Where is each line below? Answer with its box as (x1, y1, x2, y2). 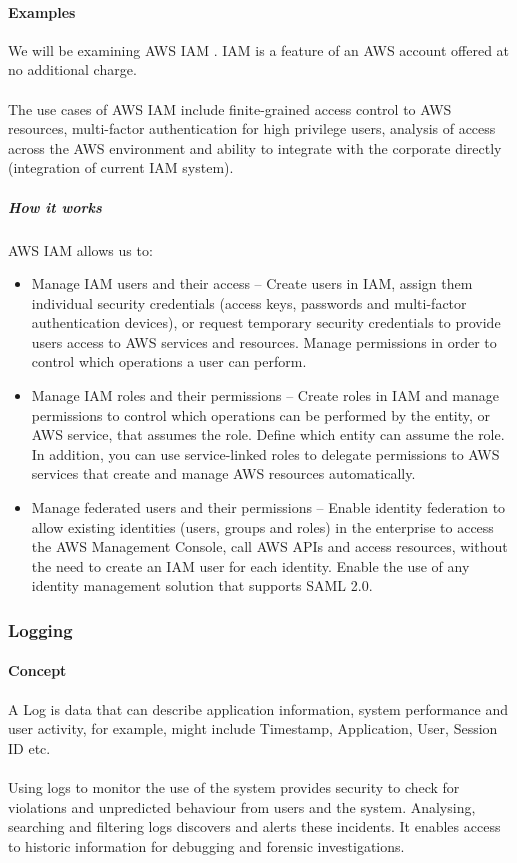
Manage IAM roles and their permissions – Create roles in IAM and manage (31, 385, 500, 406)
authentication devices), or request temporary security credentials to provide (31, 312, 501, 333)
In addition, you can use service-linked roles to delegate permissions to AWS (31, 443, 500, 464)
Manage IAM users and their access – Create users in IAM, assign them (31, 273, 473, 294)
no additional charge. (8, 59, 137, 80)
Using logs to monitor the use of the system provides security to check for (8, 777, 460, 798)
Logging (8, 617, 73, 642)
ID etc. (8, 737, 51, 758)
